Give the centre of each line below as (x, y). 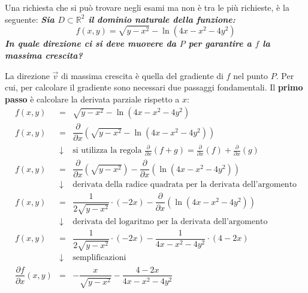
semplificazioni (99, 258)
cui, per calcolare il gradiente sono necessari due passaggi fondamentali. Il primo (154, 87)
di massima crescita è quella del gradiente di (142, 75)
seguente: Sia (30, 19)
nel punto (251, 75)
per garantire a (220, 43)
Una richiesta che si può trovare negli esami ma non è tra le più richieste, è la (147, 7)
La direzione (27, 75)
